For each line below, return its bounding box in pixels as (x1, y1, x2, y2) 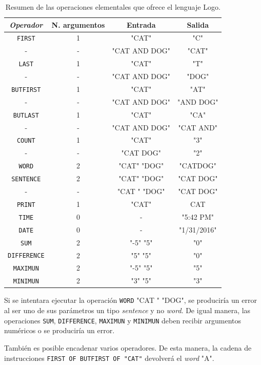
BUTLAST (13, 111, 39, 119)
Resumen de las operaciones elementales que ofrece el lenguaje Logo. (5, 2, 220, 12)
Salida (187, 19, 209, 30)
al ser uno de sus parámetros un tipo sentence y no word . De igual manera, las (4, 305, 251, 316)
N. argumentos (51, 19, 105, 30)
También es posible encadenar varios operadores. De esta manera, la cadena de (4, 342, 252, 353)
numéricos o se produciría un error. (4, 325, 115, 336)
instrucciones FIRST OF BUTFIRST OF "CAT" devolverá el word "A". (4, 352, 214, 363)
